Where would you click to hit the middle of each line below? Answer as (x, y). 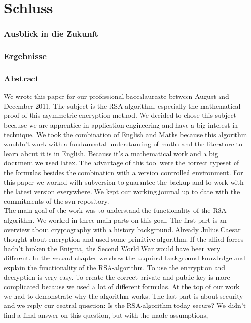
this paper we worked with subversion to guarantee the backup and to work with (124, 182)
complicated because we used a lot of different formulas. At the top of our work (122, 286)
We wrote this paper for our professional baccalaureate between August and (117, 96)
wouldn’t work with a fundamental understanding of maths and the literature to (123, 144)
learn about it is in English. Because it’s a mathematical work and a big (111, 153)
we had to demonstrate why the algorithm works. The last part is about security (124, 296)
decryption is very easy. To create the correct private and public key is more (117, 277)
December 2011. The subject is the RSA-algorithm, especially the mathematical (122, 105)
